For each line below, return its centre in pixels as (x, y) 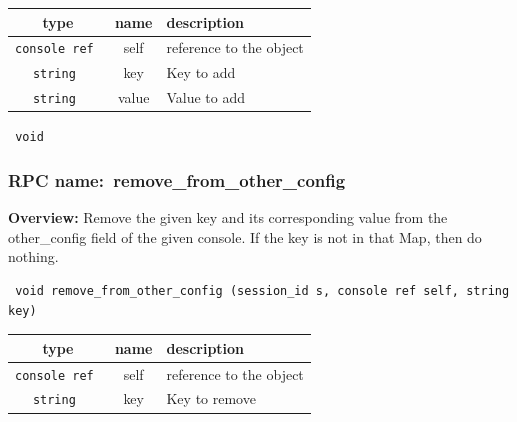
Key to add (201, 72)
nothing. (33, 256)
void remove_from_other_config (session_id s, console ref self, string (262, 290)
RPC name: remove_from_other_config (177, 179)
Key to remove (211, 398)
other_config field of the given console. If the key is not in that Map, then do (245, 236)
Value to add (206, 97)
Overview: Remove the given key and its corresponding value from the (228, 217)
